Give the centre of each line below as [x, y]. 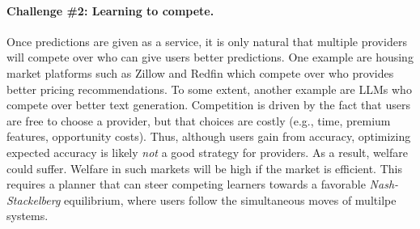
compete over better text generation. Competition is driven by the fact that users [208, 105]
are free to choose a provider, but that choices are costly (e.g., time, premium [199, 120]
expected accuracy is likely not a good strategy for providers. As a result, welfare [207, 152]
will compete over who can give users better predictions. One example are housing [210, 57]
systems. [28, 216]
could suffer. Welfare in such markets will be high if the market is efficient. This [204, 168]
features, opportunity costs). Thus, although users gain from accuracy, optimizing [209, 136]
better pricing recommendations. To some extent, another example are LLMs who [209, 89]
